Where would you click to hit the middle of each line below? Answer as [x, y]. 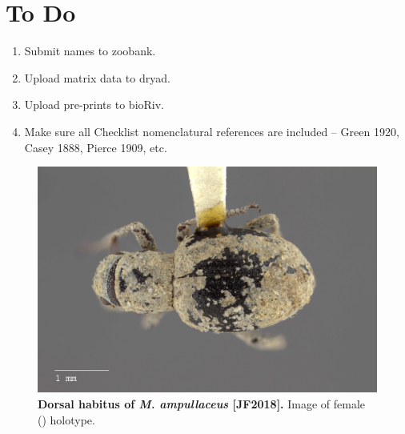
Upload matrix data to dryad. [97, 77]
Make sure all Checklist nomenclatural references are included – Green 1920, [212, 131]
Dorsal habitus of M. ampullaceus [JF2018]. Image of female [202, 404]
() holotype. [66, 419]
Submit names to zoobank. [90, 51]
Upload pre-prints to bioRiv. [94, 104]
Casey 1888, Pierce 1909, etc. [96, 147]
